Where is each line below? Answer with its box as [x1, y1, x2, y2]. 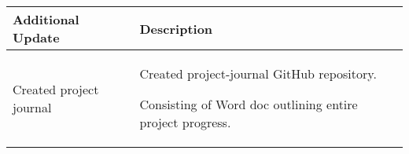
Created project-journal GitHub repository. [139, 64, 377, 82]
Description [139, 19, 213, 38]
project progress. [139, 113, 231, 131]
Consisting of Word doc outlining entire [139, 95, 358, 113]
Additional [13, 10, 79, 28]
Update [13, 28, 60, 46]
